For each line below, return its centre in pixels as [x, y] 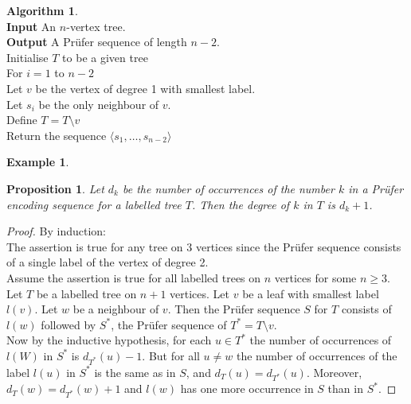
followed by [68, 324]
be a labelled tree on [86, 293]
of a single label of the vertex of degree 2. [108, 262]
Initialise [27, 57]
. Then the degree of [241, 204]
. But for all [171, 355]
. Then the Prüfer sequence [234, 309]
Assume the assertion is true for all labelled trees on [134, 277]
